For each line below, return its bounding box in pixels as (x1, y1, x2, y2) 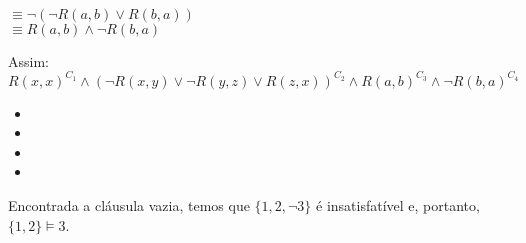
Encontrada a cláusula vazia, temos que (8, 195, 250, 216)
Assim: (8, 50, 49, 71)
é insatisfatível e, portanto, (316, 195, 480, 216)
